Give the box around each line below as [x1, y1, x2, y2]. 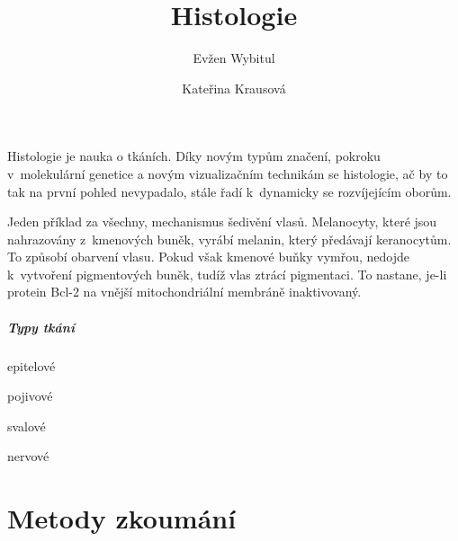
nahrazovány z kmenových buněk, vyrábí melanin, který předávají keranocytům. [7, 229, 452, 248]
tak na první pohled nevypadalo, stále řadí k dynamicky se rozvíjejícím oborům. [7, 182, 452, 200]
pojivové [7, 386, 53, 405]
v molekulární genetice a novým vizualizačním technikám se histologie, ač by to [7, 164, 448, 182]
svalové [7, 416, 46, 435]
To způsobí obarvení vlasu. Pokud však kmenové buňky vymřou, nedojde [7, 247, 410, 266]
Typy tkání [7, 317, 75, 336]
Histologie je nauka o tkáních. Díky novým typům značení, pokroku [7, 146, 381, 165]
